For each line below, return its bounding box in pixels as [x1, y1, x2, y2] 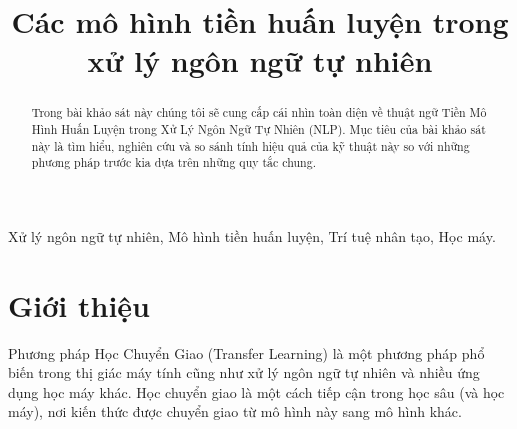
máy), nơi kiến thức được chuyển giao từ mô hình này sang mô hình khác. [8, 401, 462, 422]
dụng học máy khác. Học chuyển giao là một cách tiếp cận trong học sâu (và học [8, 381, 505, 402]
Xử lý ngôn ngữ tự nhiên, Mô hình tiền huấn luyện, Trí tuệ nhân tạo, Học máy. [8, 225, 496, 246]
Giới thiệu [8, 284, 150, 325]
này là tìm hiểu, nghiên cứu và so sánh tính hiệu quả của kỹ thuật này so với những [31, 137, 470, 154]
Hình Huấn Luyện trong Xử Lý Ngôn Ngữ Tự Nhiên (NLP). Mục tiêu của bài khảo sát [31, 121, 486, 138]
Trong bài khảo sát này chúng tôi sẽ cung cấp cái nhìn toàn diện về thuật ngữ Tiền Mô [31, 104, 487, 121]
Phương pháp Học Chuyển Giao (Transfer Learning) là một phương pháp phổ [8, 342, 485, 363]
